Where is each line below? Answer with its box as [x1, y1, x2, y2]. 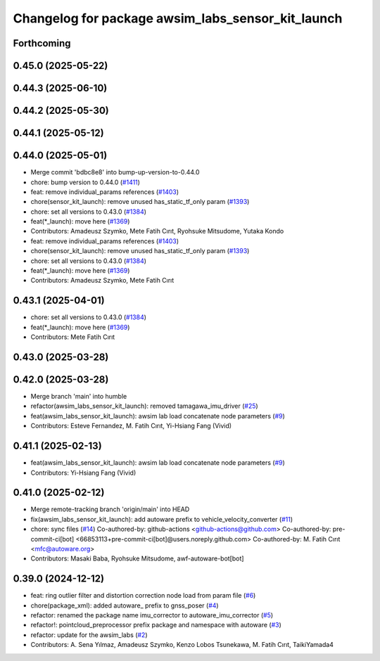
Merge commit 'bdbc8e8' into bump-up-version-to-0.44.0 [30, 168, 200, 177]
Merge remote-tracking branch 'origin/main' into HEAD [30, 505, 190, 513]
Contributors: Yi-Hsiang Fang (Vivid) [30, 468, 137, 477]
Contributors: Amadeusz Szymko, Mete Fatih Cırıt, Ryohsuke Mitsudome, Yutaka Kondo [30, 227, 284, 236]
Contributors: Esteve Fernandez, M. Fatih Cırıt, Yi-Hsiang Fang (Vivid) [30, 422, 232, 430]
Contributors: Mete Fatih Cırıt [30, 333, 115, 341]
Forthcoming [13, 37, 71, 49]
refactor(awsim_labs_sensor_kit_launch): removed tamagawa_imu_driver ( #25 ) [30, 402, 258, 411]
